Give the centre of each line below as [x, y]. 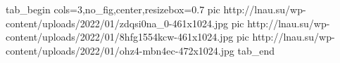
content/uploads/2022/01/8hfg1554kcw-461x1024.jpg [120, 37]
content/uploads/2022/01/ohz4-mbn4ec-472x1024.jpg [120, 50]
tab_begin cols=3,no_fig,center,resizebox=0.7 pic [113, 9]
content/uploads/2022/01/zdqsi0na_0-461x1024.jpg [117, 23]
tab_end [256, 50]
